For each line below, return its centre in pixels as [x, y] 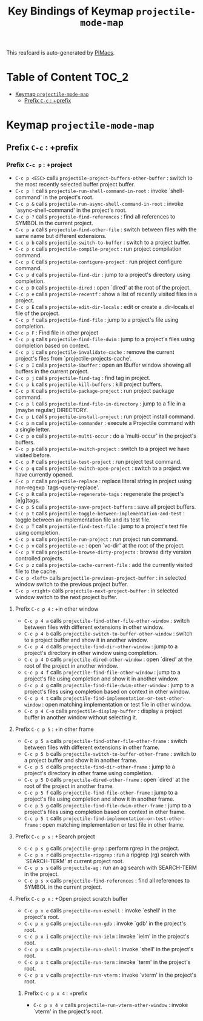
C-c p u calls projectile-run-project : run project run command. [96, 539]
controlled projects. [39, 558]
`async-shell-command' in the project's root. [71, 210]
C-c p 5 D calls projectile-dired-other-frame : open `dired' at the [107, 779]
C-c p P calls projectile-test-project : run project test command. [98, 462]
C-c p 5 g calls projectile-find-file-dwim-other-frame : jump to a [108, 805]
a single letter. [32, 429]
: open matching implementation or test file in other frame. [112, 825]
